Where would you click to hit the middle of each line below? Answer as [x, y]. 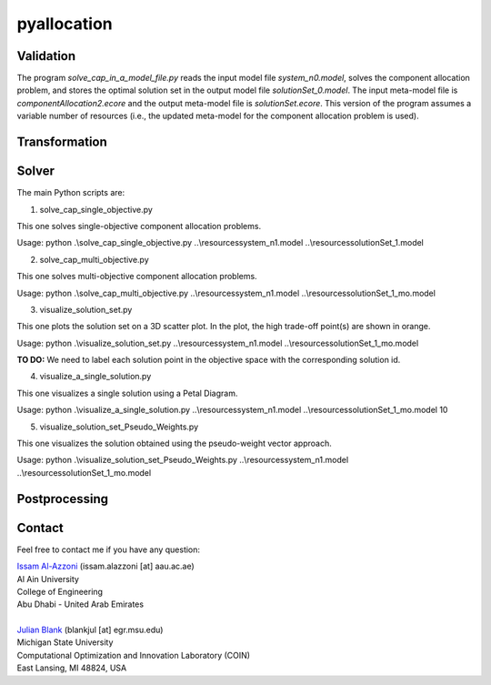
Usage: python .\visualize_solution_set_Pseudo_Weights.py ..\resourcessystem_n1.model [183, 460]
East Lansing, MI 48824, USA [72, 668]
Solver [35, 171]
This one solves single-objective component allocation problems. [139, 226]
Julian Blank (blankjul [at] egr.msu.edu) [90, 630]
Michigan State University [65, 642]
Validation [46, 56]
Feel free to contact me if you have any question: [108, 549]
